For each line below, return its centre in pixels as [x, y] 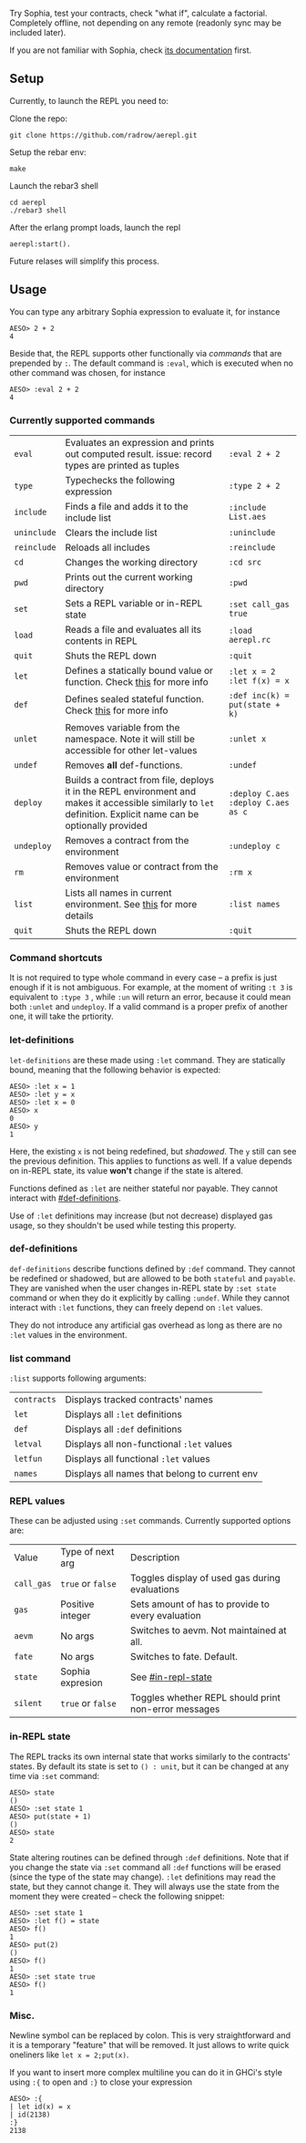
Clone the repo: [39, 119]
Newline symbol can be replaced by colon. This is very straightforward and [150, 2035]
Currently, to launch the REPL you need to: [89, 100]
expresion [82, 1683]
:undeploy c [255, 846]
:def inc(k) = [259, 695]
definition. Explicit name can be [132, 813]
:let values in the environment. [68, 1334]
